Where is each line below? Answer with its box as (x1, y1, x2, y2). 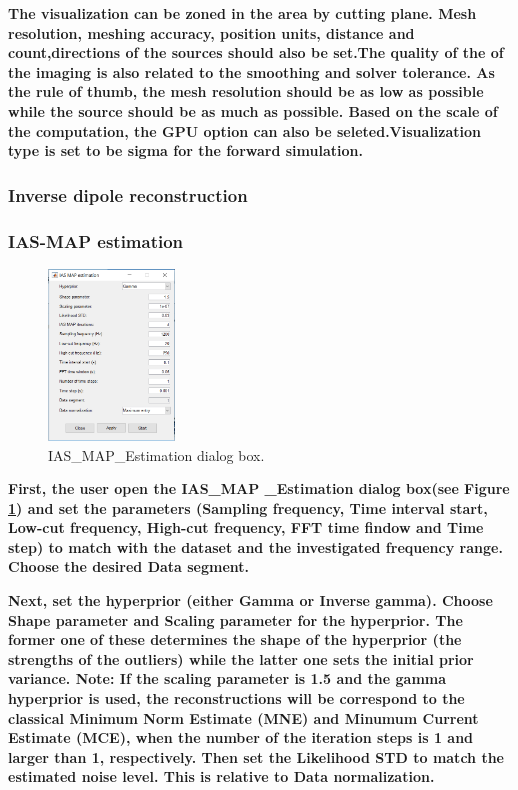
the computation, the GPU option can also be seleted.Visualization (8, 120, 482, 141)
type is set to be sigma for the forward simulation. (8, 140, 363, 161)
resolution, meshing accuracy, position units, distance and (8, 22, 415, 43)
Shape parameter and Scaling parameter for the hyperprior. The (8, 609, 463, 630)
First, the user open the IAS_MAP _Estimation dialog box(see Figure (8, 478, 510, 499)
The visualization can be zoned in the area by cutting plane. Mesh (8, 3, 477, 23)
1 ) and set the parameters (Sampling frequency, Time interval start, (8, 497, 488, 518)
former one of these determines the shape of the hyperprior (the (8, 629, 462, 650)
